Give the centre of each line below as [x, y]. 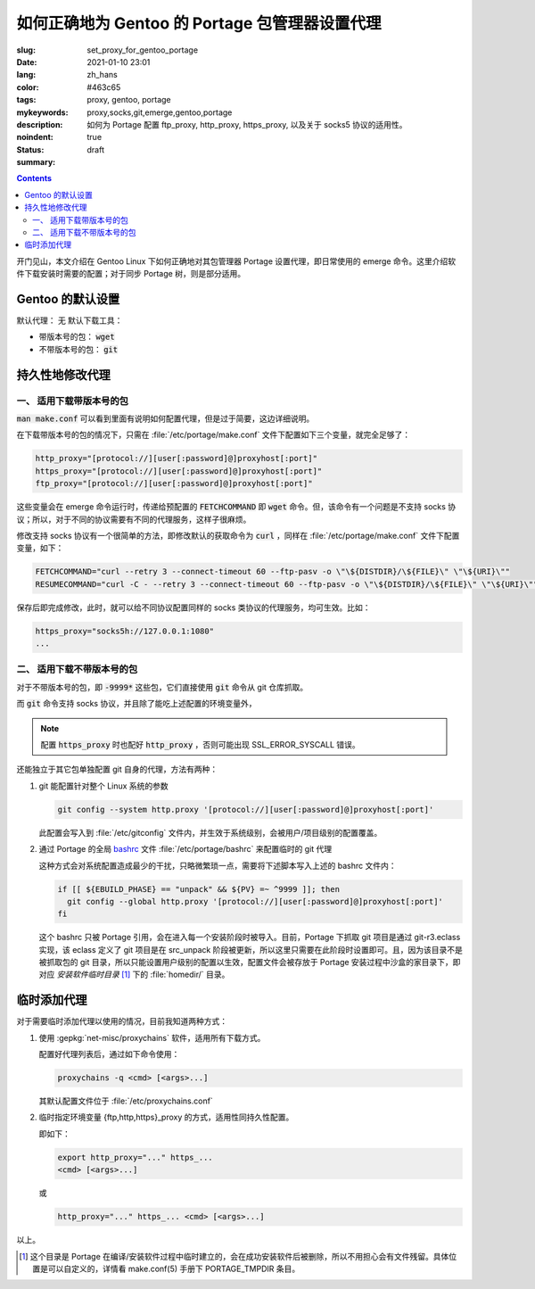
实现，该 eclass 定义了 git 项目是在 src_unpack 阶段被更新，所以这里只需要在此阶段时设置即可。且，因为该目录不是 [251, 949]
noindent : [35, 137]
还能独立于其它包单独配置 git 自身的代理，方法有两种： [117, 769]
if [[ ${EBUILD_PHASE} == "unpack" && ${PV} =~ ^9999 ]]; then [199, 889]
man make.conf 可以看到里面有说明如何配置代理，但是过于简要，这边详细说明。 [165, 418]
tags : [26, 100]
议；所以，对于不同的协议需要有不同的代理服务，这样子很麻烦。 [134, 519]
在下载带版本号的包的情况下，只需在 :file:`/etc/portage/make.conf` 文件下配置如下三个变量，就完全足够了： [214, 435]
